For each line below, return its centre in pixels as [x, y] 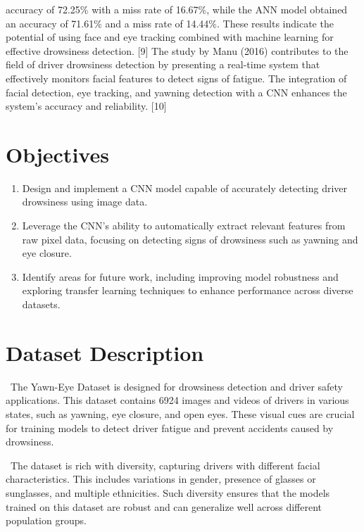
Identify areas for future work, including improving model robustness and [180, 276]
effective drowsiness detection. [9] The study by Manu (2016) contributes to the [177, 50]
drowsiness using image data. [85, 202]
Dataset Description [105, 352]
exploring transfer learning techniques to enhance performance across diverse [188, 290]
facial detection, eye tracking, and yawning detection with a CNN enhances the [176, 92]
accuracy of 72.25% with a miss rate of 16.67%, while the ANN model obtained [177, 9]
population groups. [46, 520]
